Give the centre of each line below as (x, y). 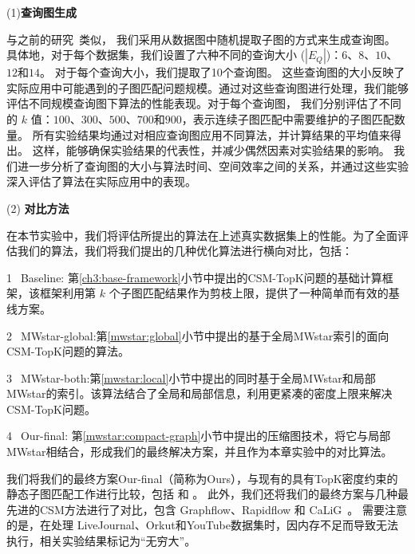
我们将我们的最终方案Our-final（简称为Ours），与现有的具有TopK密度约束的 (202, 478)
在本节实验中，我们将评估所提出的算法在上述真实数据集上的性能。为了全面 (202, 235)
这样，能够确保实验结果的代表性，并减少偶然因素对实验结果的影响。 (211, 150)
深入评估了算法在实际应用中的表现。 (101, 181)
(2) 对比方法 (38, 208)
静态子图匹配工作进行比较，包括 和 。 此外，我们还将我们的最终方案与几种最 (208, 494)
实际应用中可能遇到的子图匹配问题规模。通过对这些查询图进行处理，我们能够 (207, 87)
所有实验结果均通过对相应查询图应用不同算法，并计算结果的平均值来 (211, 134)
